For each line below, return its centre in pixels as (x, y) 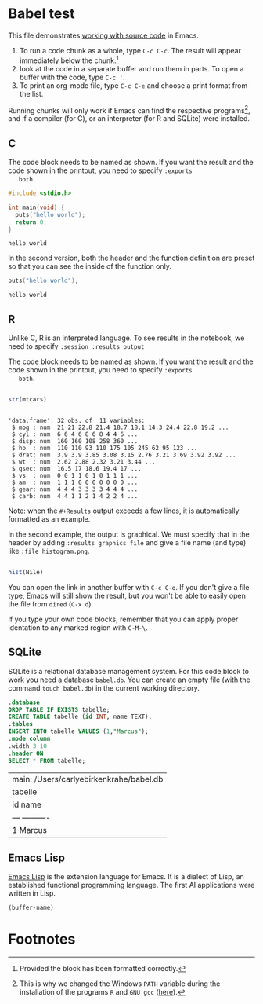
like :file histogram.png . (49, 551)
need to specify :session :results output (76, 346)
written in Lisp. (32, 893)
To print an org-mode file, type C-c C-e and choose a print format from (133, 85)
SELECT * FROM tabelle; (47, 760)
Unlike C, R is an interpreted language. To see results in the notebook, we (126, 338)
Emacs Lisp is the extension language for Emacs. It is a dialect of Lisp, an (126, 877)
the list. (31, 93)
